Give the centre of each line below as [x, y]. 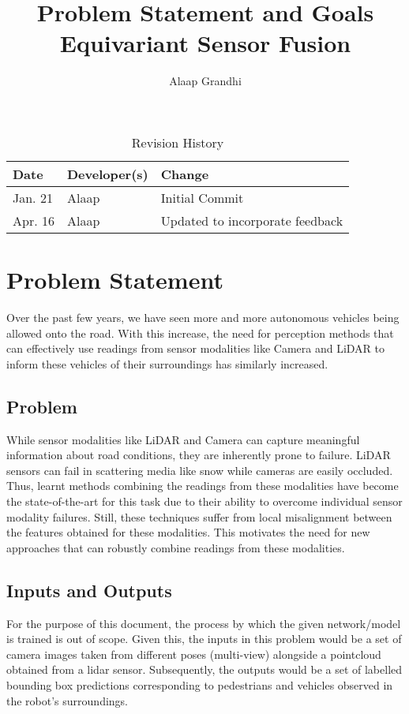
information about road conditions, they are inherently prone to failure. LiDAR [199, 455]
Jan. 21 [33, 197]
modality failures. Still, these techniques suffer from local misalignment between [199, 516]
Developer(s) [107, 174]
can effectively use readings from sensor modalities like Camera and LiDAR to [196, 348]
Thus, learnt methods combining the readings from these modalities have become [203, 486]
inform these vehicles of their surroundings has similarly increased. [167, 363]
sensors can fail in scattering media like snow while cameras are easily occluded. [200, 470]
